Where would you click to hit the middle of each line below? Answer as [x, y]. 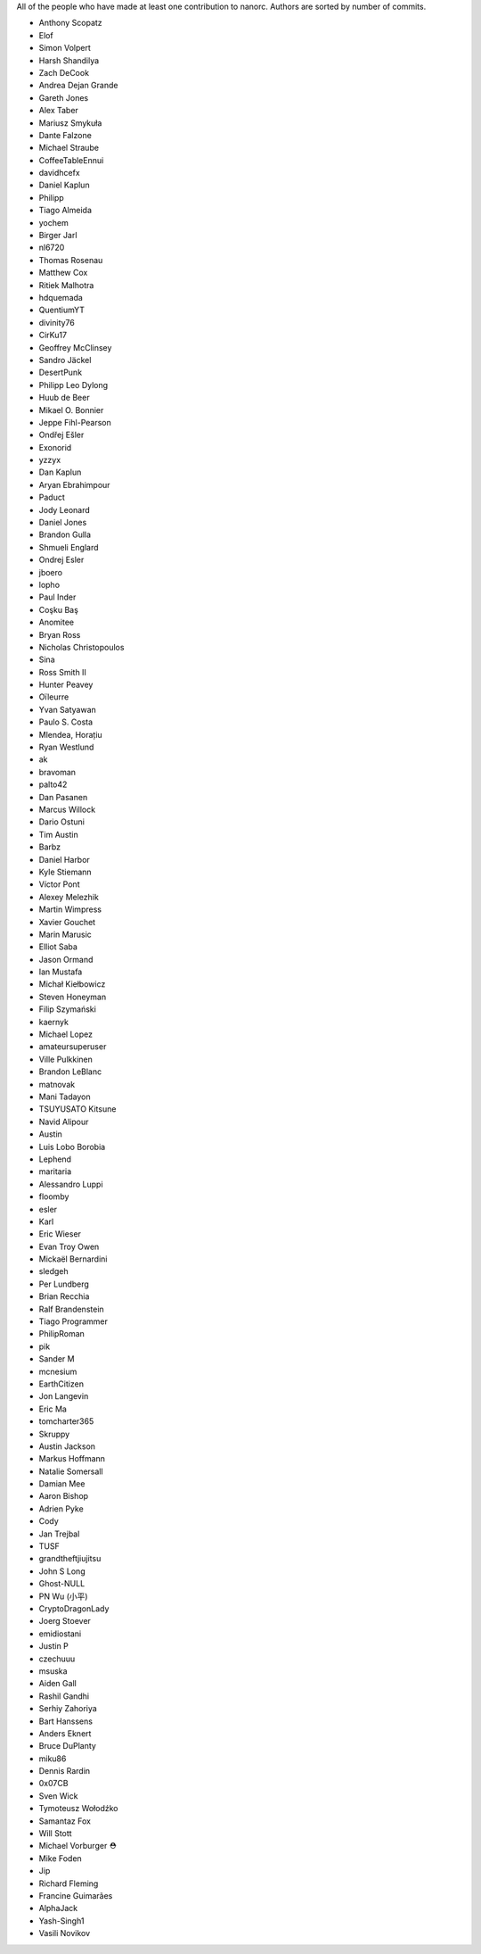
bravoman [57, 772]
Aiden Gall [58, 1684]
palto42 [53, 784]
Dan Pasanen [63, 797]
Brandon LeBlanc [70, 1072]
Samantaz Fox [65, 1821]
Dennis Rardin [65, 1771]
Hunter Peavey [66, 685]
